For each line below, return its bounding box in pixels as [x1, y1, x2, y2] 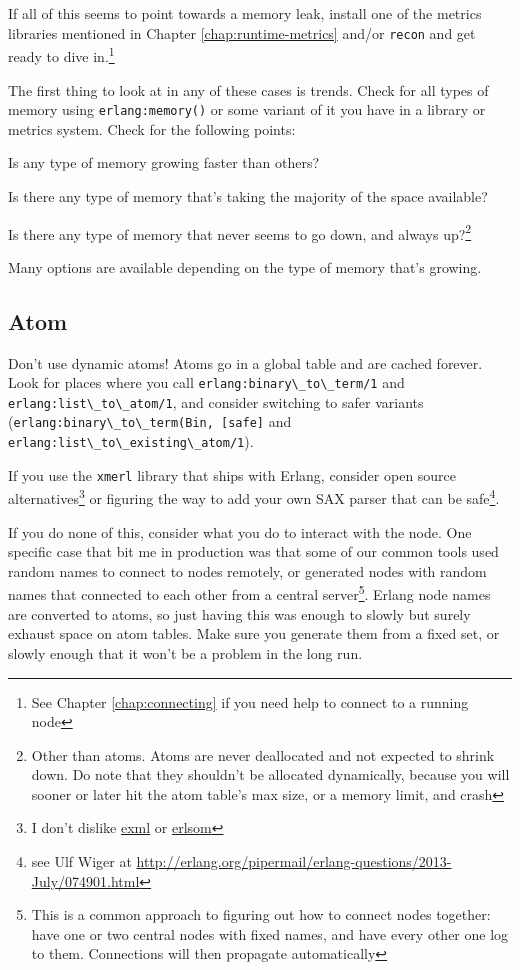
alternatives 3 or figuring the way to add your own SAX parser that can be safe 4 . [8, 485, 500, 509]
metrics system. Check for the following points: [8, 118, 296, 139]
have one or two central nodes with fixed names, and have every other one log [31, 923, 509, 944]
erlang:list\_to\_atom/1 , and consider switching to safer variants [8, 391, 424, 412]
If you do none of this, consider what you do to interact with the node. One [8, 521, 472, 542]
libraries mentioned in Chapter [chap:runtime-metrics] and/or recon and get [8, 22, 476, 43]
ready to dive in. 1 [8, 43, 115, 66]
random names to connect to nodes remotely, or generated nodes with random [8, 560, 487, 581]
